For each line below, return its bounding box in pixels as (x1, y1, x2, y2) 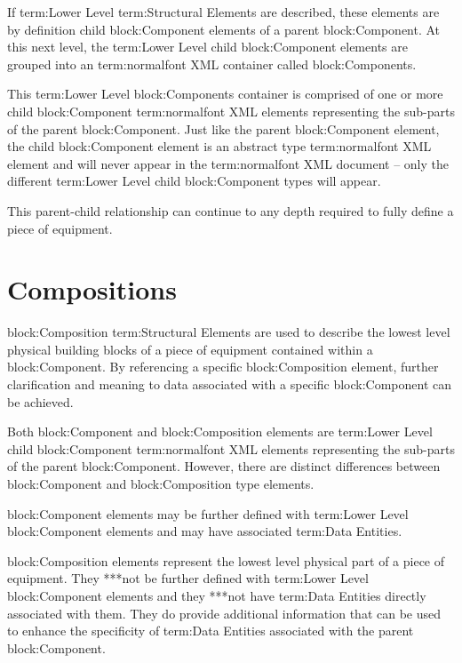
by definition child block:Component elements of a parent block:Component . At (7, 20, 441, 38)
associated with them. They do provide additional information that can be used (7, 603, 442, 622)
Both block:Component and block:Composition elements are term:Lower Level (7, 422, 433, 441)
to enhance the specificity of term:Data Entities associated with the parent (7, 621, 414, 640)
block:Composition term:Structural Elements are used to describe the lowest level (7, 323, 450, 341)
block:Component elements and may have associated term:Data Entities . (7, 522, 402, 540)
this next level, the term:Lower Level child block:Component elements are (7, 37, 408, 56)
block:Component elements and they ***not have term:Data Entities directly (7, 586, 426, 604)
